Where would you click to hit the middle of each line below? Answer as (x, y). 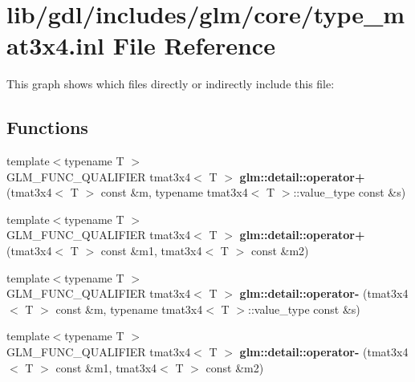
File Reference (194, 45)
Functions (47, 127)
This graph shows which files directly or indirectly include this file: (171, 84)
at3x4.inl (56, 45)
